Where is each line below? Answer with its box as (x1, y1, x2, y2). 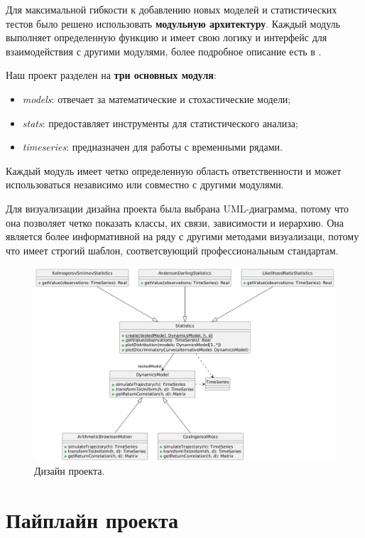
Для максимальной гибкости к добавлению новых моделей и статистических (6, 2, 337, 16)
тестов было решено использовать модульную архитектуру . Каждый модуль (6, 16, 340, 31)
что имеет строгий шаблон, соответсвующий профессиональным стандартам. (6, 242, 339, 257)
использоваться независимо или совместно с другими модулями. (6, 177, 284, 192)
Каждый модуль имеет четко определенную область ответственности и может (6, 163, 342, 178)
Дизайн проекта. (34, 463, 105, 478)
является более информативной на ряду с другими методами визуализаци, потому (6, 229, 359, 244)
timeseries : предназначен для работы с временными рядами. (22, 139, 283, 154)
